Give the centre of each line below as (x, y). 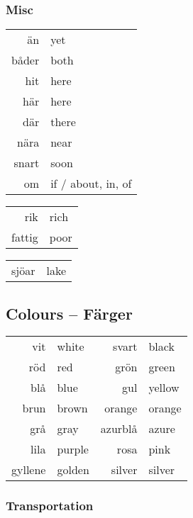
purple (73, 449)
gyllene (29, 470)
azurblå (119, 429)
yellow (164, 388)
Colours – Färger (69, 313)
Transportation (50, 506)
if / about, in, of (91, 184)
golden (73, 470)
